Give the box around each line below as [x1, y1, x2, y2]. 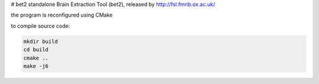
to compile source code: [11, 22, 70, 29]
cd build [23, 46, 49, 53]
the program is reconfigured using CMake [11, 12, 113, 19]
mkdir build [23, 38, 58, 45]
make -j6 [23, 62, 49, 69]
